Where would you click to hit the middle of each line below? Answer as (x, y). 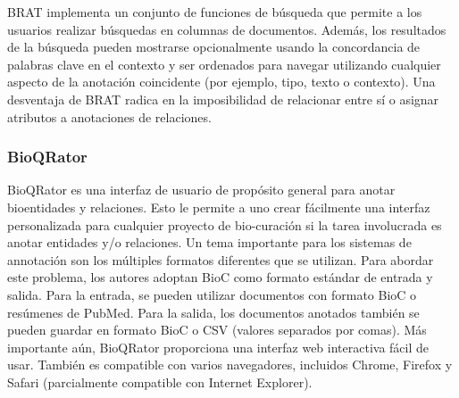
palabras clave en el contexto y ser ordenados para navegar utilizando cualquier (224, 64)
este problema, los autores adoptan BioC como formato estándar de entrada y (220, 277)
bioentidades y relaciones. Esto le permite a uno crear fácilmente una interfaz (219, 207)
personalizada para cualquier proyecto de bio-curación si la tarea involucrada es (225, 224)
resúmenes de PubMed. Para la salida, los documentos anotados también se (213, 312)
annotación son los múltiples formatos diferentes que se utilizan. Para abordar (221, 259)
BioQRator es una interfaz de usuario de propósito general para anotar (201, 190)
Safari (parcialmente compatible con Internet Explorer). (160, 381)
